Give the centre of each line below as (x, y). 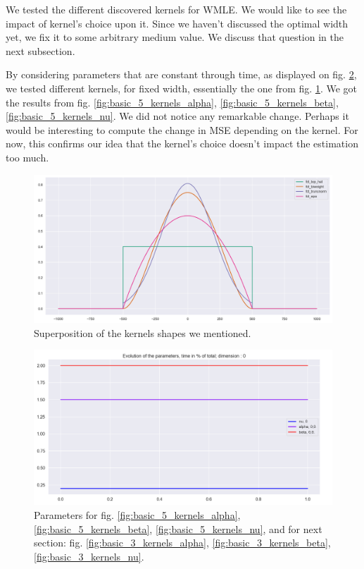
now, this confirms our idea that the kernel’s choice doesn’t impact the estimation (182, 143)
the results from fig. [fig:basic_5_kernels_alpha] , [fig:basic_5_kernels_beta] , (172, 102)
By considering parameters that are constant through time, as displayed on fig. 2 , (181, 74)
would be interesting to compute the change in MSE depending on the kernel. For (182, 129)
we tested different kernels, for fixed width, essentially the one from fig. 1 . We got (181, 88)
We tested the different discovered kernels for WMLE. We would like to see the (176, 9)
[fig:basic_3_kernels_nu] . (89, 556)
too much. (27, 157)
